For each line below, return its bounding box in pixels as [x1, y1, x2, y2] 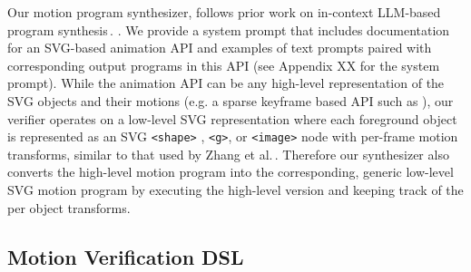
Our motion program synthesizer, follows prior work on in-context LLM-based [7, 3, 441, 21]
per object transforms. [7, 198, 131, 217]
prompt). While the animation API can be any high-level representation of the [7, 73, 445, 92]
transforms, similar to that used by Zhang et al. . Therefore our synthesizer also [7, 144, 449, 163]
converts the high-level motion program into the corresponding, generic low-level [7, 162, 454, 181]
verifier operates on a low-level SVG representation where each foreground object [7, 109, 457, 128]
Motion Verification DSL [7, 242, 244, 270]
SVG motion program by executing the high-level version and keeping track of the [7, 180, 464, 199]
